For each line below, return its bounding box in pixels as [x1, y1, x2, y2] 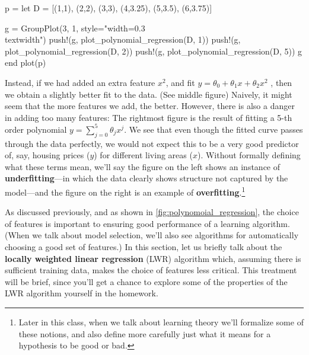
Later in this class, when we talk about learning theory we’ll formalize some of [18, 316, 304, 328]
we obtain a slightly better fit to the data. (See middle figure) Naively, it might [5, 88, 292, 100]
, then [270, 76, 292, 88]
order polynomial [5, 123, 67, 135]
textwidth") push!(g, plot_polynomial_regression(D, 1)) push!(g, [5, 33, 241, 46]
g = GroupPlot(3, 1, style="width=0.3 [5, 21, 145, 34]
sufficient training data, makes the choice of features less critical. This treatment [5, 264, 297, 276]
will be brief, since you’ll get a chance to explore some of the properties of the [5, 275, 288, 287]
